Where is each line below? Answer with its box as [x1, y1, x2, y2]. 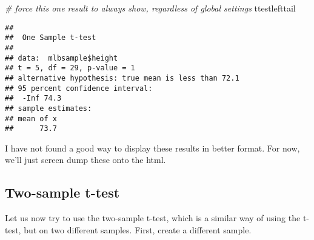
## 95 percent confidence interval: [5, 84, 153, 93]
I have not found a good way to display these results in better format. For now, [5, 141, 300, 154]
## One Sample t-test [5, 33, 96, 42]
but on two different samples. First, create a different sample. [24, 223, 252, 236]
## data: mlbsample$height [5, 53, 118, 62]
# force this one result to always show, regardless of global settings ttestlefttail [5, 2, 296, 14]
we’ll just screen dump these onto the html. [5, 153, 166, 166]
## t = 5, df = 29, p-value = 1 [5, 64, 135, 73]
